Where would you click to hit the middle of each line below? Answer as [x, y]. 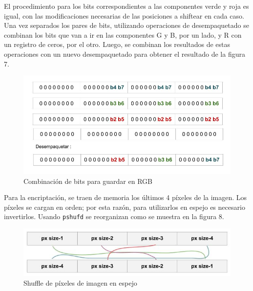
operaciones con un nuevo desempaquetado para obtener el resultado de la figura [125, 54]
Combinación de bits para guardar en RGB [88, 181]
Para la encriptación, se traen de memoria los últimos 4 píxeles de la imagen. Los [126, 197]
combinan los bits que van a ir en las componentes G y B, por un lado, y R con [123, 34]
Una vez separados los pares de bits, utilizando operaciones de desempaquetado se [126, 25]
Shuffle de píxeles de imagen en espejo [80, 283]
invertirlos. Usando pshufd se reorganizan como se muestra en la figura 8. [114, 216]
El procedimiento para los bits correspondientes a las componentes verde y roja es [126, 6]
